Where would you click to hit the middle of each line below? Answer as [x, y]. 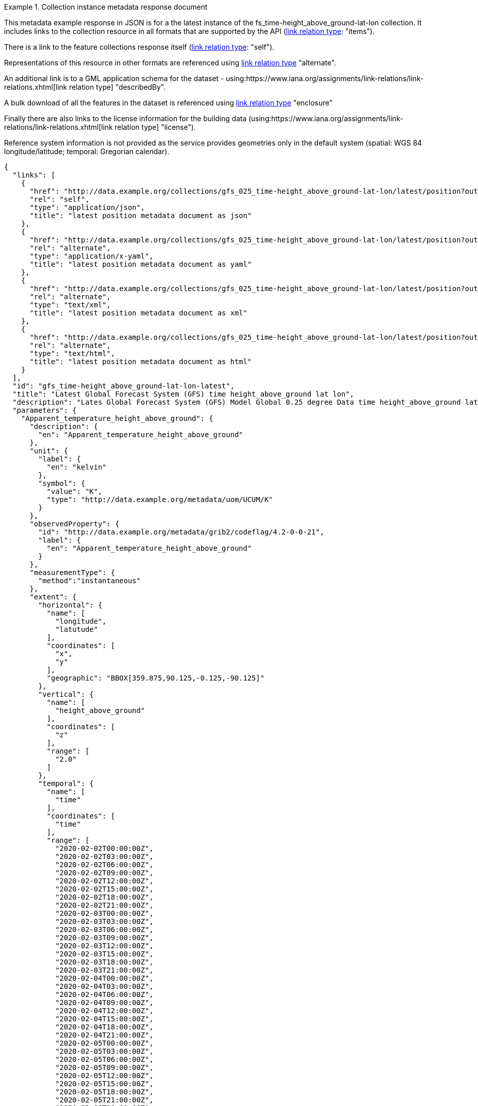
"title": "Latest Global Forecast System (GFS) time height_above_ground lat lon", [183, 394]
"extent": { [53, 597]
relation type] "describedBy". [117, 87]
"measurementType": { [72, 573]
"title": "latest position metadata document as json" [141, 216]
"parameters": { [45, 410]
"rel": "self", [59, 199]
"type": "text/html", [72, 353]
